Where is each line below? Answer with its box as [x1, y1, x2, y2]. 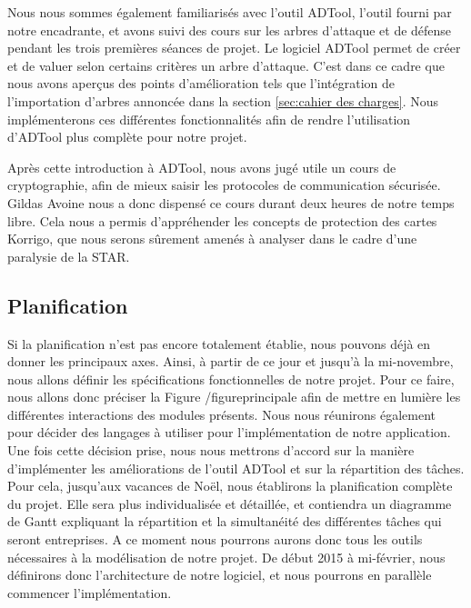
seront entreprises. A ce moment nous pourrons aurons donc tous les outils [7, 530, 423, 549]
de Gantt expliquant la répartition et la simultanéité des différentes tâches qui [7, 512, 442, 531]
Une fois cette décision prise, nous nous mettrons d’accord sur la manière [7, 441, 415, 460]
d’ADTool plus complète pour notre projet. [7, 127, 247, 146]
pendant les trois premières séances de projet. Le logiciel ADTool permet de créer [7, 38, 461, 57]
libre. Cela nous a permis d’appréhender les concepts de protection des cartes [7, 211, 437, 230]
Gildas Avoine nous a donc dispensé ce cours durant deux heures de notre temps [7, 193, 455, 212]
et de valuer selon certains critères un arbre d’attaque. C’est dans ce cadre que [7, 55, 445, 75]
